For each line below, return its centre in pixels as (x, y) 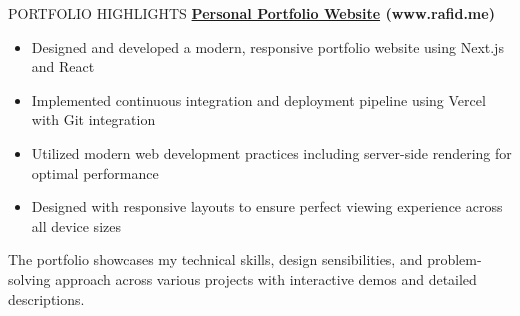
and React (63, 66)
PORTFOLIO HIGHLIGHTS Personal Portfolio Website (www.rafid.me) (251, 13)
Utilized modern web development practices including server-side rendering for (271, 152)
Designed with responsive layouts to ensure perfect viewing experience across (267, 206)
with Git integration (93, 119)
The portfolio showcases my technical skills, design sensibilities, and (215, 259)
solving (29, 278)
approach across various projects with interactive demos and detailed (266, 278)
